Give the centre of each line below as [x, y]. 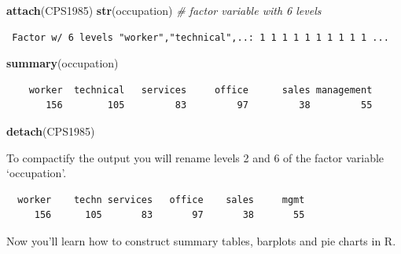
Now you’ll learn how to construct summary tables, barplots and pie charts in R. [201, 240]
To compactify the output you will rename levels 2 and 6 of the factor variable [195, 157]
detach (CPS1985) [51, 131]
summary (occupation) [63, 63]
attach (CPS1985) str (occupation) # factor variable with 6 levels [164, 10]
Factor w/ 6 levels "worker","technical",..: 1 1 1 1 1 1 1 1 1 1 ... [200, 37]
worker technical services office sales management [200, 90]
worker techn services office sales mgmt [161, 200]
